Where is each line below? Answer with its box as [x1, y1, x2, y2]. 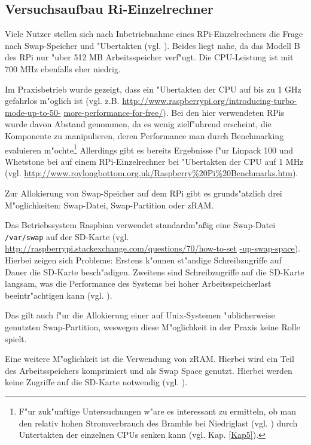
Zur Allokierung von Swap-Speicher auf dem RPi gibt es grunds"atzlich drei [5, 186, 282, 199]
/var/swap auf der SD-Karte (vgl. [5, 230, 129, 243]
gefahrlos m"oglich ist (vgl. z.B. [5, 94, 120, 107]
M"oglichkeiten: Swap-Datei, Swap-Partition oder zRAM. [5, 198, 214, 211]
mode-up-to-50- [5, 106, 61, 118]
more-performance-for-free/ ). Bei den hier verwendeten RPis [63, 106, 285, 118]
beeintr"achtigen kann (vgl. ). [5, 289, 112, 301]
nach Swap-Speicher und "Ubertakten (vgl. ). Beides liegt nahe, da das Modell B [5, 39, 300, 51]
